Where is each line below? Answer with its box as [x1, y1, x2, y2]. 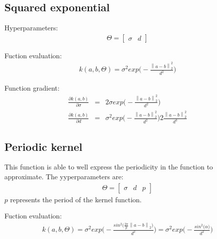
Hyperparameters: [4, 23, 58, 33]
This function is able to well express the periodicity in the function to [4, 162, 213, 172]
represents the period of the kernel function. [10, 194, 142, 204]
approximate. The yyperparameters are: [4, 171, 124, 182]
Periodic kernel [4, 139, 83, 154]
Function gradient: [4, 83, 60, 93]
